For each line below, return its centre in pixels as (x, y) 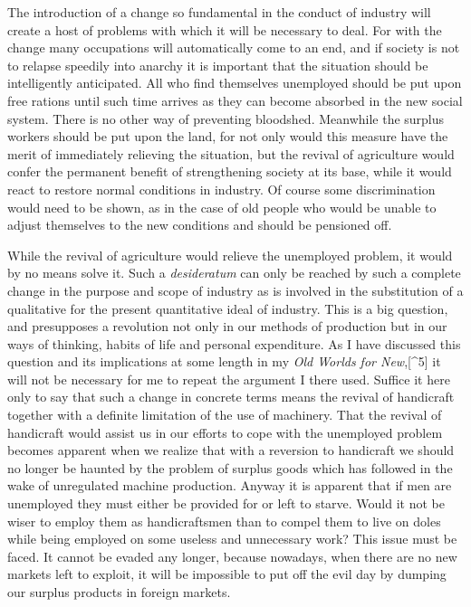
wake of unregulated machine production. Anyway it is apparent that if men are (230, 485)
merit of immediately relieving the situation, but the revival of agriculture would (231, 153)
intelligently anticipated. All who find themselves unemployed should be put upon (235, 83)
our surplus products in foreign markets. (119, 592)
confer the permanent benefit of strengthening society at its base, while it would (230, 171)
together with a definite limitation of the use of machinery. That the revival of (225, 415)
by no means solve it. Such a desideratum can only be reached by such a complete (234, 273)
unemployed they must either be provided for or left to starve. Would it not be (226, 503)
